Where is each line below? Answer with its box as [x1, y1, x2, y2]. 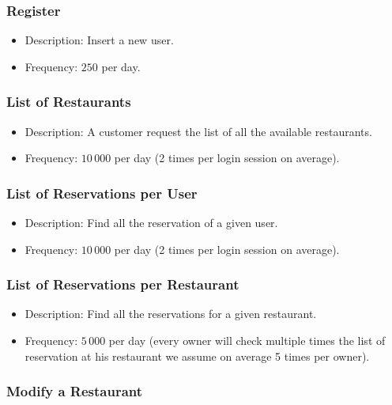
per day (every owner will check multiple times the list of [108, 332, 386, 349]
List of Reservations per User [6, 183, 198, 202]
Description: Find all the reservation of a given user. [24, 214, 278, 231]
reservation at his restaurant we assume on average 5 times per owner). [24, 347, 370, 364]
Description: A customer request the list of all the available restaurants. [24, 123, 372, 139]
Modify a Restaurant [6, 381, 143, 401]
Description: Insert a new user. [24, 32, 174, 48]
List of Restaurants [6, 92, 131, 112]
